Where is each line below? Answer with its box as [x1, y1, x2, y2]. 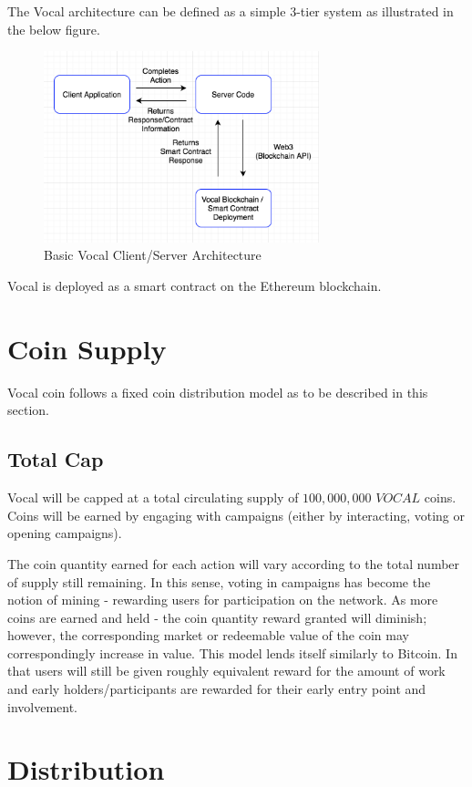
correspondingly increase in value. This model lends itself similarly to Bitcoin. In [7, 643, 457, 662]
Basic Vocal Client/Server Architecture [44, 245, 262, 264]
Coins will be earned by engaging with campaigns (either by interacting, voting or [7, 505, 465, 524]
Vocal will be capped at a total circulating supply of [7, 488, 299, 507]
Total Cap [7, 445, 104, 473]
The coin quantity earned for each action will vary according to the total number [7, 554, 460, 573]
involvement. [7, 697, 77, 716]
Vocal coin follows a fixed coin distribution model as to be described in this [7, 382, 428, 401]
